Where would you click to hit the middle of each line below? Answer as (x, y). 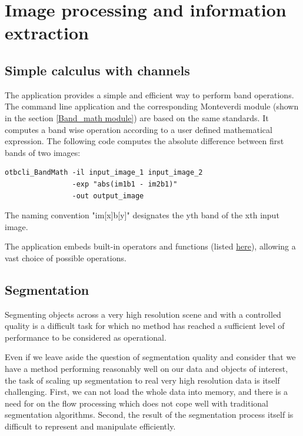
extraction (47, 33)
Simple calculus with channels (97, 70)
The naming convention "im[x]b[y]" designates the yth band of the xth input (142, 215)
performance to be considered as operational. (86, 337)
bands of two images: (43, 152)
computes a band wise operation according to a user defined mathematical (139, 129)
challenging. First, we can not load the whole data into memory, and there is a (146, 392)
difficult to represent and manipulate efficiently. (90, 426)
